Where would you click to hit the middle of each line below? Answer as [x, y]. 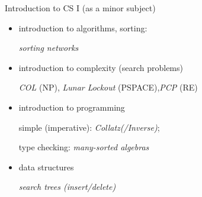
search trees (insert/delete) [67, 187]
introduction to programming [72, 107]
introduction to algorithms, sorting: [83, 28]
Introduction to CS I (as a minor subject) [80, 8]
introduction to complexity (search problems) [101, 67]
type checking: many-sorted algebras [84, 147]
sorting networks [49, 48]
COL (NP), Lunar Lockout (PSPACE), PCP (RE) [108, 87]
